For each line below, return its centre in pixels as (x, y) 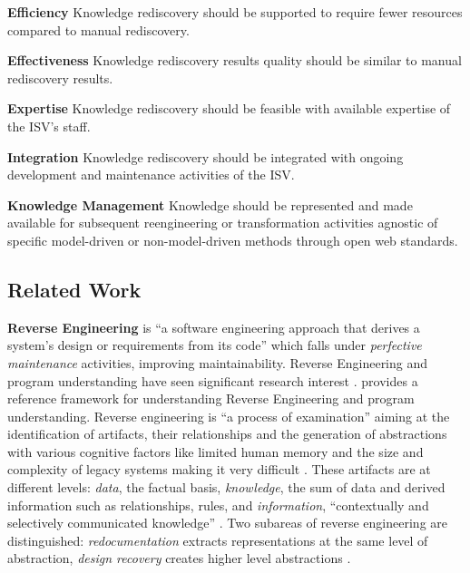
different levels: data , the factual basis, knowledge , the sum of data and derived (226, 487)
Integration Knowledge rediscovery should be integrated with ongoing (206, 156)
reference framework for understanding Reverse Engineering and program (211, 398)
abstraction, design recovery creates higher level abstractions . (179, 558)
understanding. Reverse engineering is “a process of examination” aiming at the (229, 416)
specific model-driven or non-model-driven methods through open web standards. (233, 240)
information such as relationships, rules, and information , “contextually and (218, 505)
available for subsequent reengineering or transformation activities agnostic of (223, 223)
